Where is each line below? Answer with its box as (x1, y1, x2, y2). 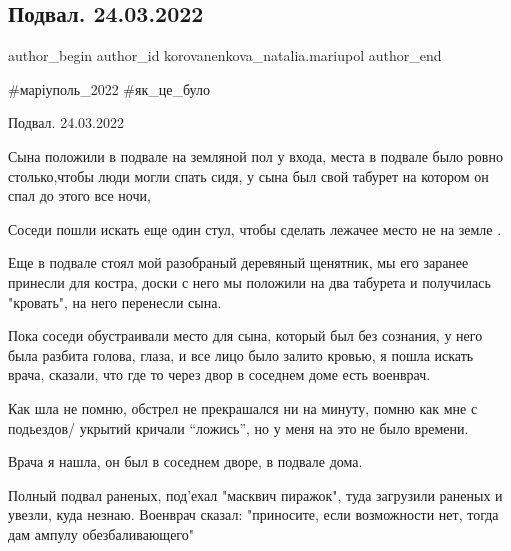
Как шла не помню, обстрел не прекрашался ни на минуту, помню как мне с (8, 397, 478, 418)
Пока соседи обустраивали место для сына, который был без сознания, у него (8, 325, 483, 346)
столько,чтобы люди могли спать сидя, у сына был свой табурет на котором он (8, 165, 489, 186)
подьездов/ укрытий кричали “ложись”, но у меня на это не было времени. (8, 417, 469, 438)
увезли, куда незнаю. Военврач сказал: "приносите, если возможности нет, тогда (8, 504, 499, 525)
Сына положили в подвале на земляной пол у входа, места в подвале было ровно (8, 145, 503, 166)
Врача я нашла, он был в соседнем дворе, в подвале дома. (8, 451, 363, 472)
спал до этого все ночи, (8, 185, 151, 206)
